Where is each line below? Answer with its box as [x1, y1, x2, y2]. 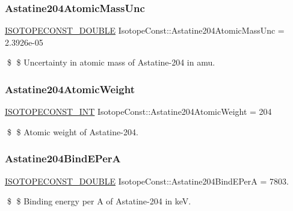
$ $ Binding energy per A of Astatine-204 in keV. [7, 195, 191, 207]
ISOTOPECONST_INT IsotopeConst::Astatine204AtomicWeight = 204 [5, 105, 272, 118]
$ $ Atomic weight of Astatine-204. [7, 125, 138, 138]
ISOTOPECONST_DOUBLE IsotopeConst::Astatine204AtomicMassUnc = [5, 24, 285, 37]
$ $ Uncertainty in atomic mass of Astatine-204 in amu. [7, 56, 215, 69]
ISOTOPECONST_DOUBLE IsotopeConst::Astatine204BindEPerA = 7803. [5, 174, 289, 187]
